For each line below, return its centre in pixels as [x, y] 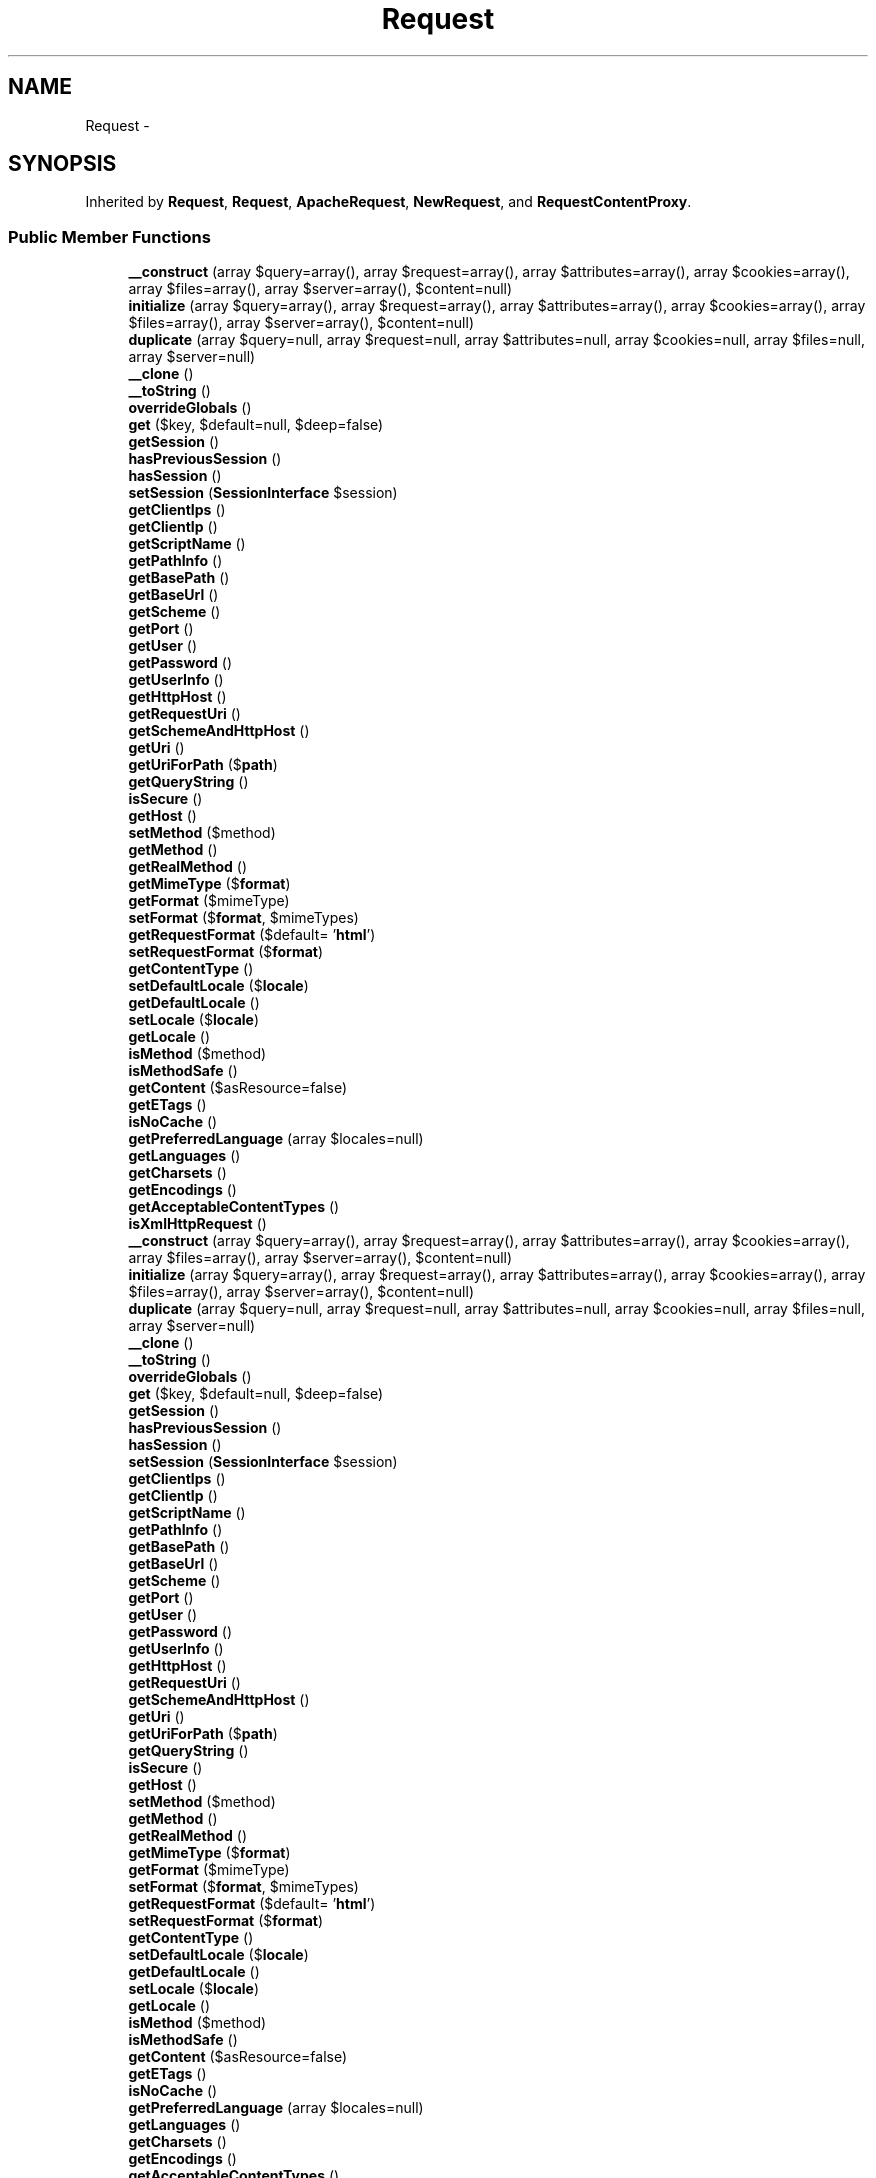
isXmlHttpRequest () [197, 1224]
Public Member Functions [109, 236]
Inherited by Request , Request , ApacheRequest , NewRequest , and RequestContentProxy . [388, 202]
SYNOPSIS [62, 164]
